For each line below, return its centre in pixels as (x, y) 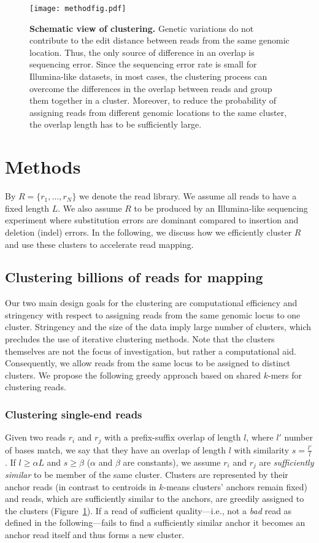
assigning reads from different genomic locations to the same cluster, (158, 112)
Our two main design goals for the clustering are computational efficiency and (151, 303)
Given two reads (35, 437)
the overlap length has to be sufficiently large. (116, 124)
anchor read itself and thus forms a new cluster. (95, 534)
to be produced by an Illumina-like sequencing (221, 208)
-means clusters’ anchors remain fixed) (236, 486)
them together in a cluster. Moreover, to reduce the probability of (153, 100)
